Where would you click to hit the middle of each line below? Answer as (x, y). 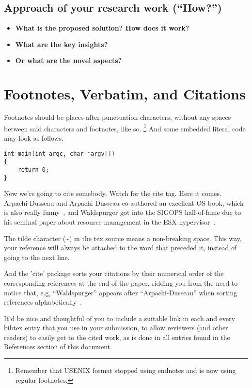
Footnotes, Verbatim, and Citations (125, 94)
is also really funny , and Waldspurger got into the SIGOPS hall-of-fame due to (123, 212)
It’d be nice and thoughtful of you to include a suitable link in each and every (119, 318)
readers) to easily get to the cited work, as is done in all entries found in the (117, 337)
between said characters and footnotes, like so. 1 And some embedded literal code (125, 128)
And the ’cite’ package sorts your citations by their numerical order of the (114, 273)
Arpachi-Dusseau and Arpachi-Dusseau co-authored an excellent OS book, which (124, 202)
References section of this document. (58, 347)
